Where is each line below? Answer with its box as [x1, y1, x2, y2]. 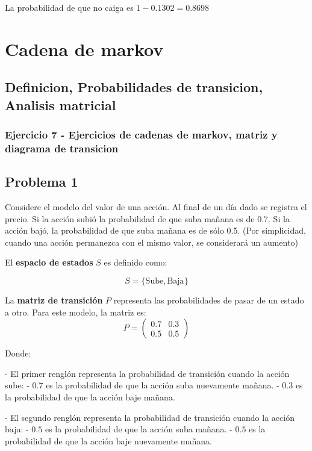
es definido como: [104, 256, 167, 269]
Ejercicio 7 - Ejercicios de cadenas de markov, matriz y [5, 127, 278, 142]
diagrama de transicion [5, 140, 119, 155]
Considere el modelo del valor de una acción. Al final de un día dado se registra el [5, 201, 307, 213]
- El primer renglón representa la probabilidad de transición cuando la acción [5, 367, 290, 379]
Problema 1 [5, 172, 78, 191]
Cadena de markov [5, 36, 164, 61]
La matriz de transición [5, 294, 103, 306]
